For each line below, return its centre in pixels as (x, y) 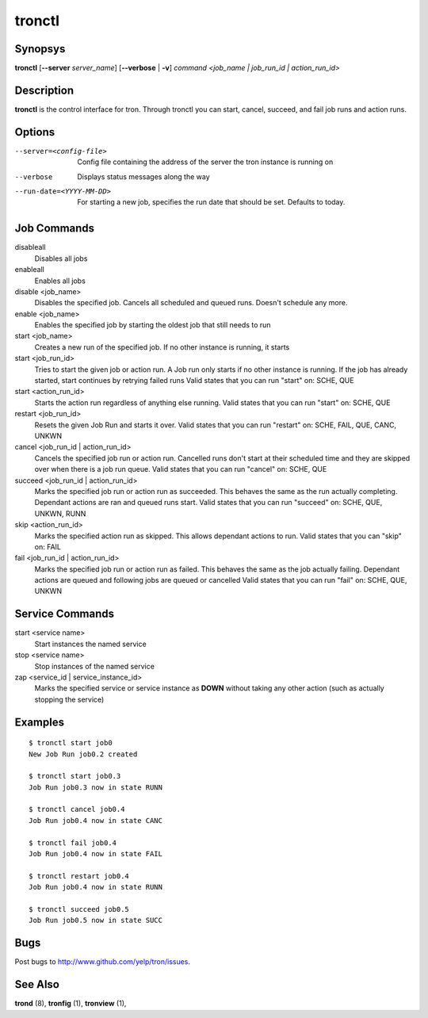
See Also (37, 984)
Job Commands (55, 229)
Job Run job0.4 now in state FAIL (96, 854)
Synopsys (40, 49)
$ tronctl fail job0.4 (73, 843)
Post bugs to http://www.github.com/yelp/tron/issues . (102, 962)
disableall (31, 247)
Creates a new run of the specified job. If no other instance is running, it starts (162, 347)
